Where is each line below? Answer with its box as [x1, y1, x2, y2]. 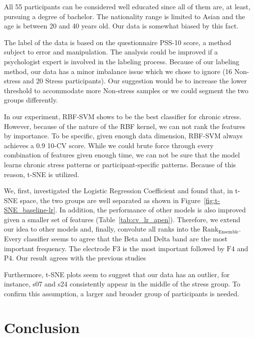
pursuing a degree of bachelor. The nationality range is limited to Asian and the [4, 11, 245, 21]
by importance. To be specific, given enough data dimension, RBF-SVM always [4, 130, 243, 141]
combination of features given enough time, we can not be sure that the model [4, 150, 240, 160]
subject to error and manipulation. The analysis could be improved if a [4, 47, 218, 57]
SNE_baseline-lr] [4, 205, 56, 215]
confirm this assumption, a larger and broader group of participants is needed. [4, 288, 240, 299]
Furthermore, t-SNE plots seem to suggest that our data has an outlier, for [4, 269, 230, 279]
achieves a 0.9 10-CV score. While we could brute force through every [4, 140, 214, 150]
